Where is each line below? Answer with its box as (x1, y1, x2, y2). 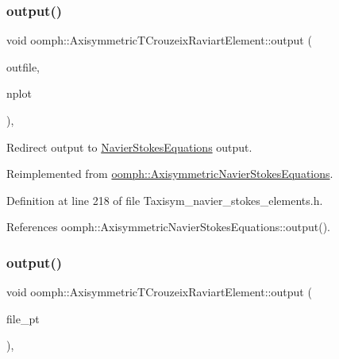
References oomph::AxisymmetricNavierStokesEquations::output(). (6, 218, 331, 235)
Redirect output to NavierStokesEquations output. (6, 138, 252, 155)
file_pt (6, 310, 40, 326)
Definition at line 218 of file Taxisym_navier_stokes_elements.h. (6, 191, 323, 208)
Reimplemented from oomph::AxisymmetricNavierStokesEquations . (6, 165, 333, 182)
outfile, (6, 58, 40, 75)
